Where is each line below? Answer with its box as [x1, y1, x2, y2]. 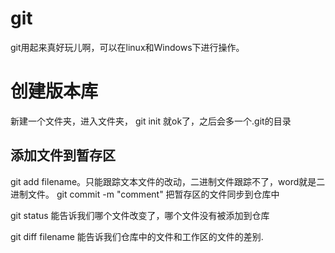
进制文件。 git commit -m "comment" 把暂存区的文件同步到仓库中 [10, 188, 280, 200]
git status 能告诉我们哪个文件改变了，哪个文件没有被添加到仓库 [10, 209, 270, 221]
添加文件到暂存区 [10, 147, 116, 164]
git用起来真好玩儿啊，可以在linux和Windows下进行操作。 [10, 41, 245, 53]
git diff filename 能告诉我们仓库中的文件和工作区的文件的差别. [10, 230, 264, 242]
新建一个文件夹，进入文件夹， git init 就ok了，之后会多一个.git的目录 [10, 115, 292, 127]
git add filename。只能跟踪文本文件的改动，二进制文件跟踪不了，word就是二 [10, 175, 326, 187]
